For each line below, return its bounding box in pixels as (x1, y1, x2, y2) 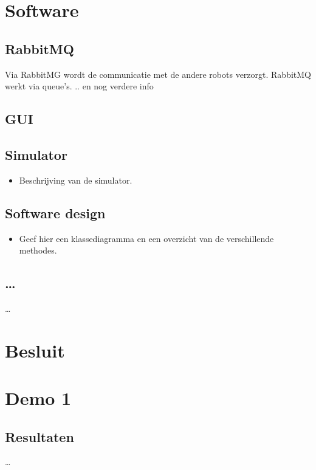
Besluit (5, 337, 65, 362)
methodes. (19, 244, 57, 257)
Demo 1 (5, 385, 72, 410)
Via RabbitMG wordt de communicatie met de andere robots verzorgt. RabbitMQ (5, 67, 311, 80)
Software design (5, 203, 106, 222)
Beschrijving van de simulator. (19, 173, 132, 186)
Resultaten (5, 427, 74, 446)
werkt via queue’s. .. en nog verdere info (5, 80, 154, 92)
